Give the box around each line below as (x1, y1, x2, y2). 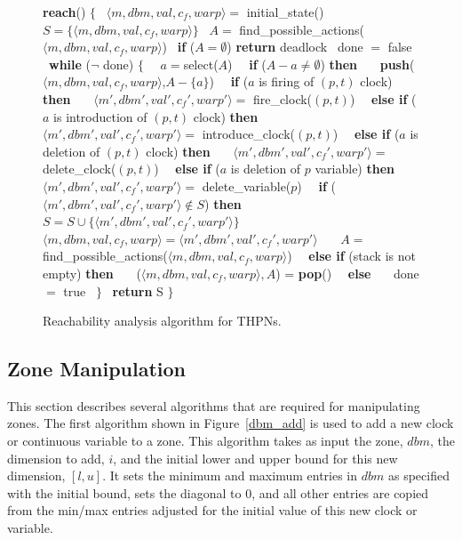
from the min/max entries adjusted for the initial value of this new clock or (7, 501, 418, 520)
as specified (387, 466, 450, 485)
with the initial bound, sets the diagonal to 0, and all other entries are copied (7, 483, 429, 502)
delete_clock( (43, 159, 116, 178)
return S (112, 281, 163, 300)
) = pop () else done (275, 263, 419, 282)
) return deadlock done (227, 37, 363, 56)
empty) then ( (43, 263, 141, 282)
